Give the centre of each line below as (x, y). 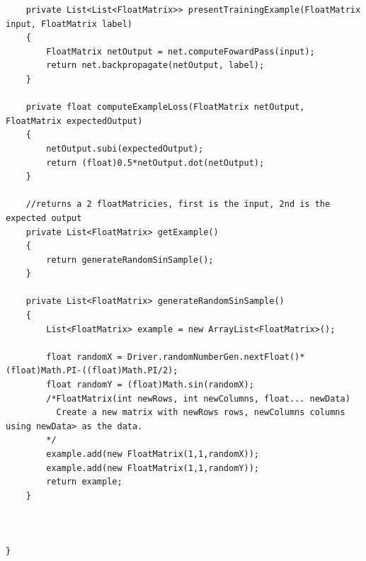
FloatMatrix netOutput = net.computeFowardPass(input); (181, 51)
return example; (84, 482)
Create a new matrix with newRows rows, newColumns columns (201, 413)
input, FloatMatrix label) (69, 24)
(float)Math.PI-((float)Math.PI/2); (92, 371)
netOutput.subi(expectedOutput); (125, 148)
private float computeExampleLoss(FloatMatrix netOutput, (165, 107)
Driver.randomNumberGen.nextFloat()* (216, 357)
